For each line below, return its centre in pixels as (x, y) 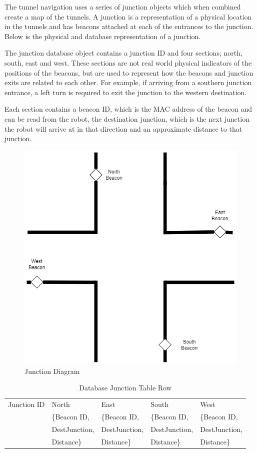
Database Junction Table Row (125, 388)
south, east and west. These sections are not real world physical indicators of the (128, 62)
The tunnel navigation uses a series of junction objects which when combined (123, 7)
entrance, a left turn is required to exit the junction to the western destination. (126, 92)
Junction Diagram (52, 371)
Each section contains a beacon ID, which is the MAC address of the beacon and (128, 109)
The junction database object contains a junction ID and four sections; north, (123, 53)
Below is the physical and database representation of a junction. (103, 36)
